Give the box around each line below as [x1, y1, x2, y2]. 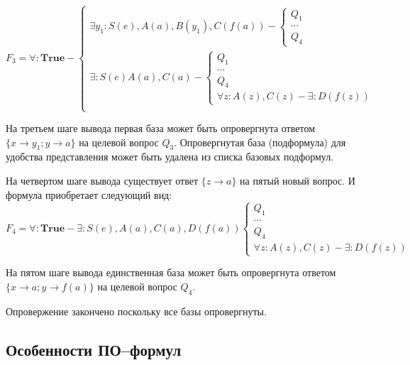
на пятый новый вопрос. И [240, 173, 355, 187]
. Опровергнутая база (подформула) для [174, 134, 346, 149]
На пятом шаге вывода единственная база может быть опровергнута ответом [6, 265, 336, 280]
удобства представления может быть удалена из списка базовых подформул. [6, 149, 334, 164]
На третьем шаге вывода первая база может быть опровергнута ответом [6, 121, 315, 135]
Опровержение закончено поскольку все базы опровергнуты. [6, 303, 267, 318]
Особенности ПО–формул [6, 338, 182, 360]
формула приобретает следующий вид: [6, 187, 172, 202]
